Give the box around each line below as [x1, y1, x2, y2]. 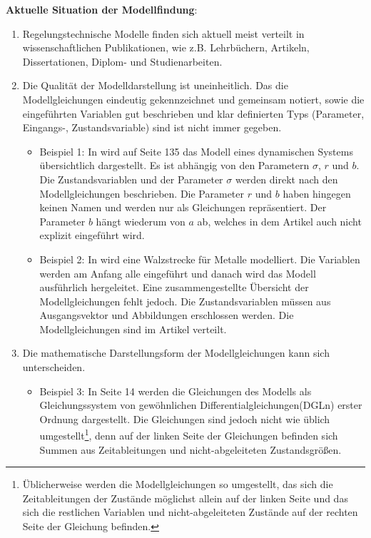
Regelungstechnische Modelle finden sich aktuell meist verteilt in [22, 26, 305, 41]
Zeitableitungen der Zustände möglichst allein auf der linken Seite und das [22, 490, 348, 505]
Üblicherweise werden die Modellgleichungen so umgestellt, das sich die [22, 477, 333, 492]
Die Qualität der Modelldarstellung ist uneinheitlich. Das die [22, 78, 288, 93]
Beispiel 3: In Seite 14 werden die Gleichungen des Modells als [39, 383, 312, 398]
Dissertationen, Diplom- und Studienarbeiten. [22, 54, 223, 68]
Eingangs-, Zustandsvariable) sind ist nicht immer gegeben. [22, 120, 282, 135]
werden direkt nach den [235, 171, 338, 186]
